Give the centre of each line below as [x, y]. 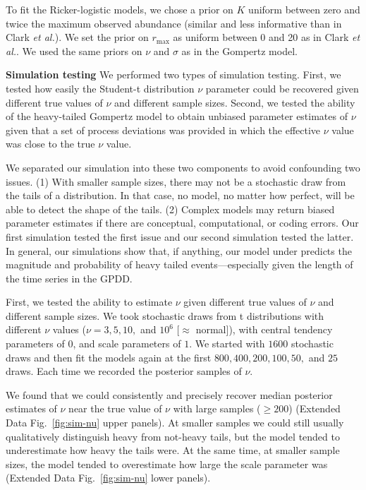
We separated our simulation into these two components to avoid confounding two [183, 167]
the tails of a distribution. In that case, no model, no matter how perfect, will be [180, 195]
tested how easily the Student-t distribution [100, 88]
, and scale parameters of [127, 343]
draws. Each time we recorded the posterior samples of [124, 371]
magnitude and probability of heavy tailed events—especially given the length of [179, 264]
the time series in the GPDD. [69, 278]
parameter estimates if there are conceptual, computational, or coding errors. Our [182, 223]
